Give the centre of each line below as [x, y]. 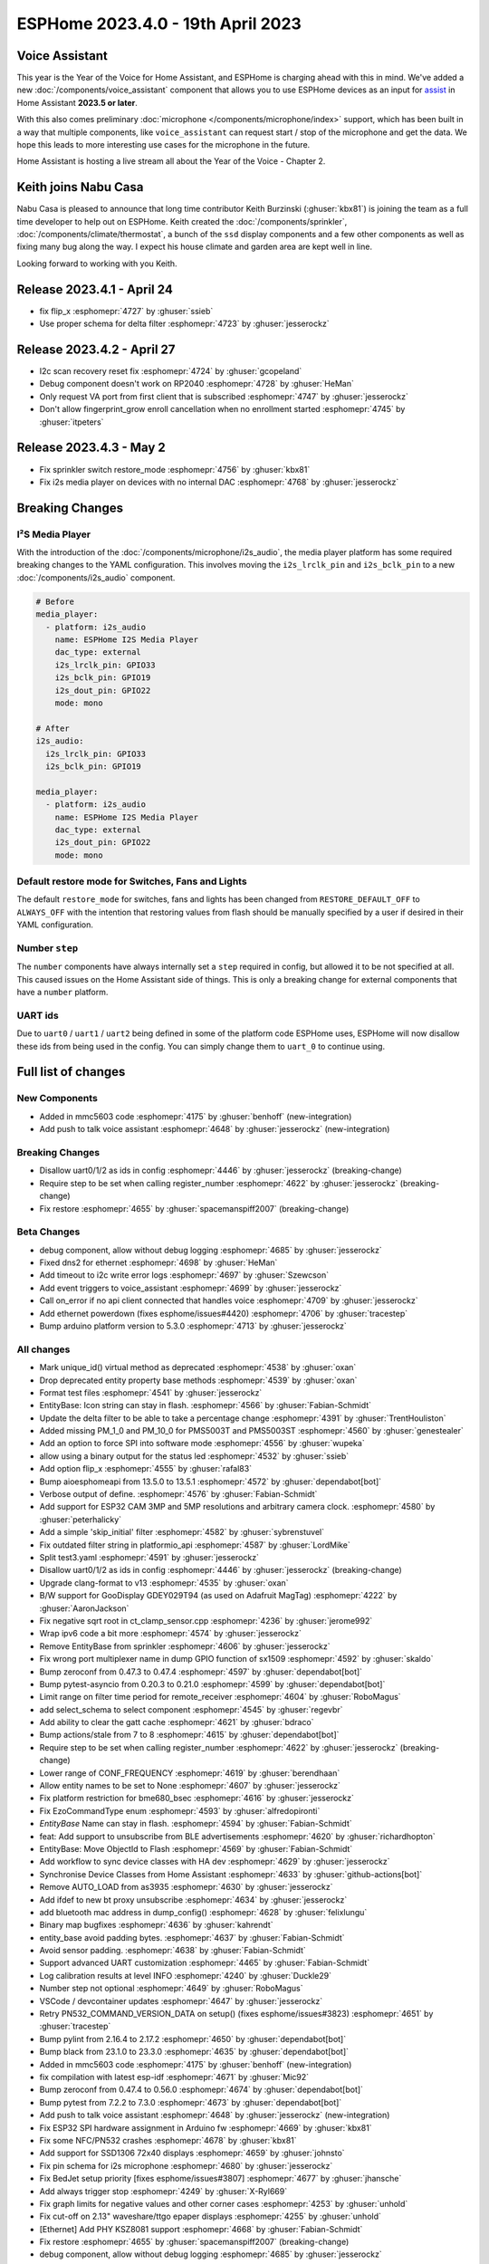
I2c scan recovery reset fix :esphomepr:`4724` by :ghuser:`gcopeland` [171, 371]
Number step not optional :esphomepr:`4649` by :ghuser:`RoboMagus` [171, 1989]
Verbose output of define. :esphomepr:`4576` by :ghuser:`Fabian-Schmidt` [178, 1494]
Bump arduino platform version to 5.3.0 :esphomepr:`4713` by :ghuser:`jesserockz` [193, 1326]
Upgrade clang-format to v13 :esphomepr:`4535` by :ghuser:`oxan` [164, 1583]
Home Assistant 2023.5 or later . [77, 102]
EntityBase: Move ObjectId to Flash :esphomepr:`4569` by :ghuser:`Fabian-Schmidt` [196, 1848]
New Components [58, 1098]
